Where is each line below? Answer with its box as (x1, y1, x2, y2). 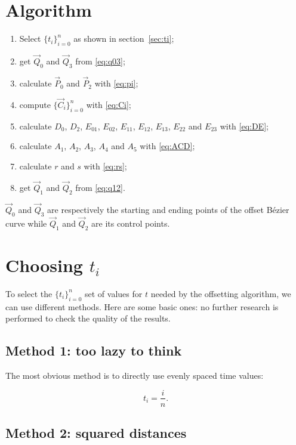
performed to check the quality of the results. (5, 312, 171, 325)
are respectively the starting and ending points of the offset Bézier (47, 203, 289, 215)
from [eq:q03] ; (75, 55, 125, 67)
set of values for (85, 287, 143, 299)
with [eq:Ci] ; (86, 98, 131, 110)
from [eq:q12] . (75, 181, 125, 193)
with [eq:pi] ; (94, 77, 138, 89)
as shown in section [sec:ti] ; (73, 32, 174, 45)
